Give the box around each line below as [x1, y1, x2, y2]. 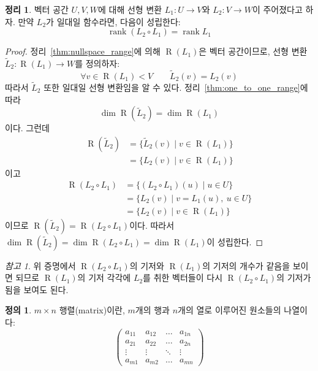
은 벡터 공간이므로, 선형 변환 [199, 45, 308, 58]
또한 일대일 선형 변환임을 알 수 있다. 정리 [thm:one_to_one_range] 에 [44, 81, 308, 94]
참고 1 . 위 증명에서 [5, 259, 76, 272]
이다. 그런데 [5, 121, 50, 134]
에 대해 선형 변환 [98, 3, 162, 15]
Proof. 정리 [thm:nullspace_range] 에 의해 [5, 45, 161, 58]
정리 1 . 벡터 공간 [5, 3, 69, 15]
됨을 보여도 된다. [5, 283, 69, 296]
